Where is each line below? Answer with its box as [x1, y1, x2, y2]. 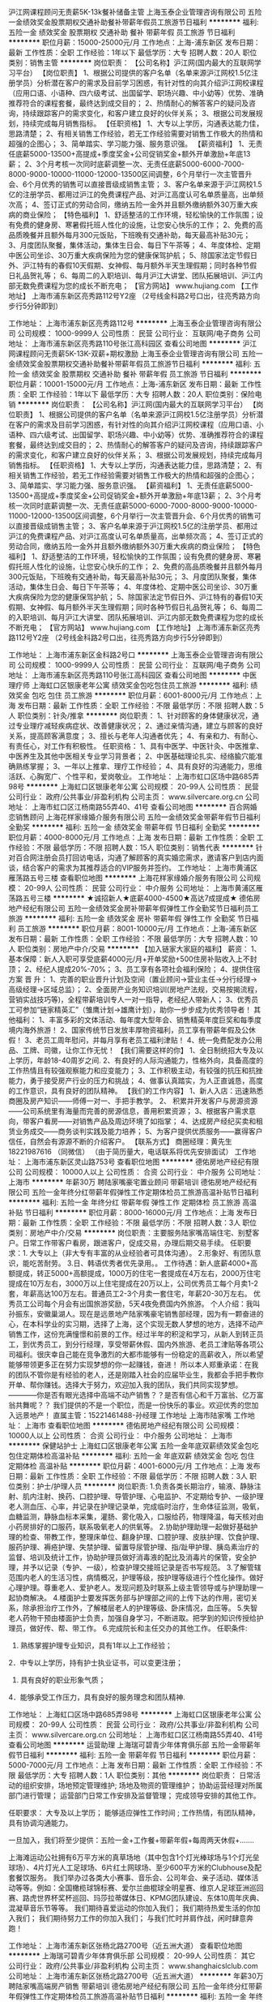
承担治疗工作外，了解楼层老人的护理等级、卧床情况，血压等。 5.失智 [29, 1603, 257, 1613]
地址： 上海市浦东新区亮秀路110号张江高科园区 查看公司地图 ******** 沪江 [8, 339, 257, 348]
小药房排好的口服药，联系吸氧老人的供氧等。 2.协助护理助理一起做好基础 [8, 1522, 251, 1532]
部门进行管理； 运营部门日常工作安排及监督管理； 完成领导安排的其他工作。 [8, 1791, 261, 1800]
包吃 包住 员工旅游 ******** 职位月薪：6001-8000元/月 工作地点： [31, 690, 255, 700]
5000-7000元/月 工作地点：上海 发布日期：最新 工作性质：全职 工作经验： [8, 1760, 256, 1770]
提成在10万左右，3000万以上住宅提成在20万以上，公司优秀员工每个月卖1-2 [8, 1278, 259, 1288]
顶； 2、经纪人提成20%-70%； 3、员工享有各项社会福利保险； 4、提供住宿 [8, 964, 261, 973]
